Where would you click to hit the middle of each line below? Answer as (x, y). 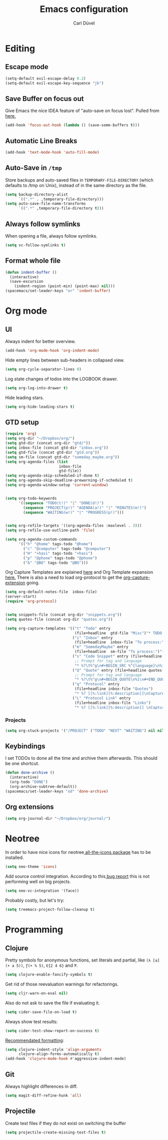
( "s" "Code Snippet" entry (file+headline (117, 656)
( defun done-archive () (30, 773)
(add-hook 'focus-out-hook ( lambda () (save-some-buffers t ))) (72, 125)
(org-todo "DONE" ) (29, 782)
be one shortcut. (22, 763)
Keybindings (25, 746)
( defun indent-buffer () (31, 272)
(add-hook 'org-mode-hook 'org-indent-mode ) (52, 351)
